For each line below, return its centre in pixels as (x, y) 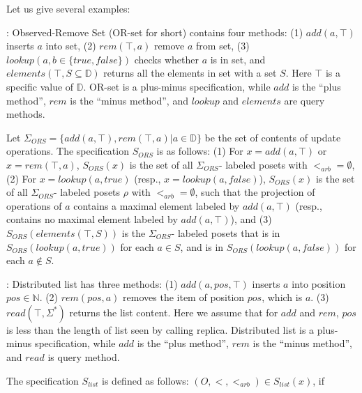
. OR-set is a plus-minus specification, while (177, 86)
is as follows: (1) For (200, 151)
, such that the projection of (255, 192)
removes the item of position (184, 297)
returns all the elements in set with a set (190, 73)
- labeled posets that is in (226, 232)
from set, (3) (223, 46)
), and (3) (251, 219)
